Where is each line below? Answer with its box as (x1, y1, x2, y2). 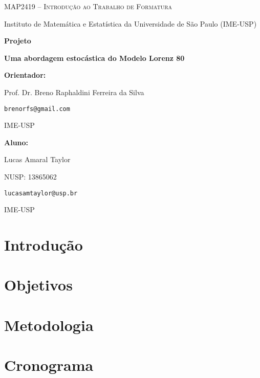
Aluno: (4, 137, 29, 147)
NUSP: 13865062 (4, 171, 57, 182)
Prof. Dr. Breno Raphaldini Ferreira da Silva (4, 86, 144, 97)
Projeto (4, 35, 31, 46)
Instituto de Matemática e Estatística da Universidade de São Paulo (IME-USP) (4, 18, 257, 29)
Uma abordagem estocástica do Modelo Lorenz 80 (4, 52, 185, 63)
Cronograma (4, 354, 94, 375)
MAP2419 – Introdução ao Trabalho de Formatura (4, 1, 172, 11)
